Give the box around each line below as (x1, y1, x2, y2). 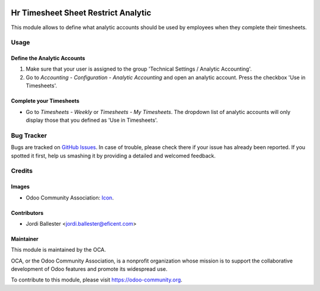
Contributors (11, 209, 44, 216)
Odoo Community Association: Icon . (25, 194, 114, 201)
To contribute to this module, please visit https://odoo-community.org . (11, 276, 183, 283)
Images (11, 183, 30, 190)
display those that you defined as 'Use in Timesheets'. (25, 116, 158, 124)
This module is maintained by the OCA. (11, 246, 106, 254)
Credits (11, 167, 33, 175)
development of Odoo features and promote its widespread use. (11, 265, 168, 273)
